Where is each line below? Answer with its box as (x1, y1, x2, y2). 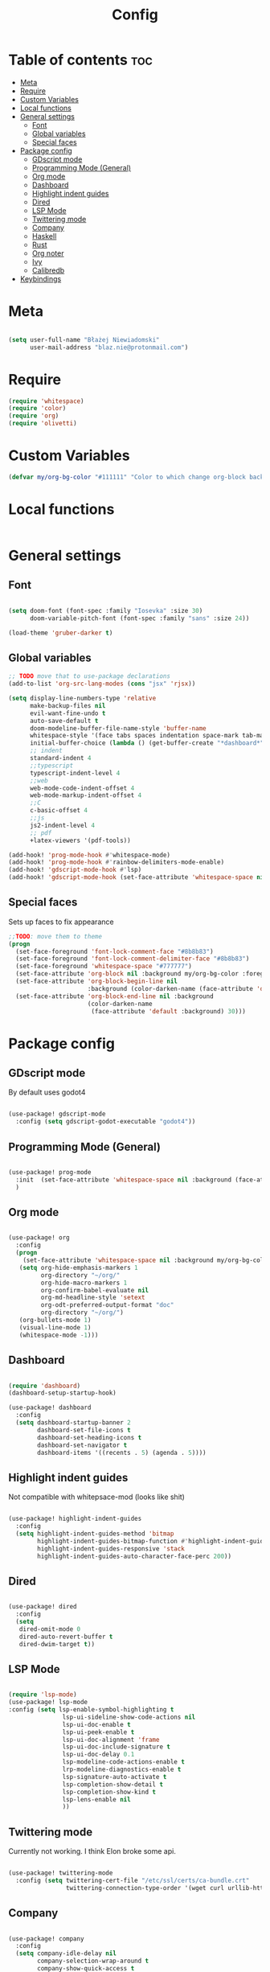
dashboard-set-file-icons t (37, 1426, 131, 1434)
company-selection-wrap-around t (37, 1957, 149, 1966)
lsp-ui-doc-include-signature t (62, 1743, 171, 1751)
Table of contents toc (8, 51, 153, 69)
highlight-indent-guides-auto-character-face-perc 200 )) (37, 1552, 231, 1560)
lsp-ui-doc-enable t (62, 1720, 131, 1728)
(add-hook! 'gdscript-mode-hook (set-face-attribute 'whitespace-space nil (8, 873, 268, 881)
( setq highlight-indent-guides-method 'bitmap (15, 1530, 174, 1538)
